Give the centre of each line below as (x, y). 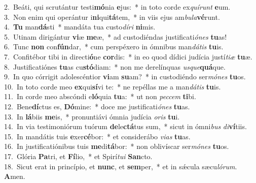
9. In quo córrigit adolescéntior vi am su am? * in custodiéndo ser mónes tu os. (125, 77)
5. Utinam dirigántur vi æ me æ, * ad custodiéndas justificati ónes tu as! (116, 36)
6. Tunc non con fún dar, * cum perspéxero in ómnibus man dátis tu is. (114, 47)
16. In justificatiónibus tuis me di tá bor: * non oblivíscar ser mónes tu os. (117, 146)
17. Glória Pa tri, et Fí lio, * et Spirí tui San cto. (78, 156)
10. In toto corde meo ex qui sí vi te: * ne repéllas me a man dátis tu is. (113, 86)
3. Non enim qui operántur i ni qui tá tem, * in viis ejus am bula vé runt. (112, 17)
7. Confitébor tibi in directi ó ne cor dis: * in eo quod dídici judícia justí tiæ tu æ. (128, 56)
